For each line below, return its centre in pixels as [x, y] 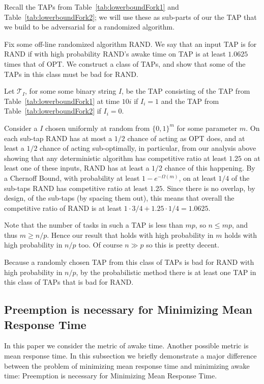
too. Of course [100, 245]
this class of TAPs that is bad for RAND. [69, 282]
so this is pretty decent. [183, 245]
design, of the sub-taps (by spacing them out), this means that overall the [119, 198]
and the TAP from [190, 101]
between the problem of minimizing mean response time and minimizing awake [127, 365]
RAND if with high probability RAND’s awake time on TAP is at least [115, 54]
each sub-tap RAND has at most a [58, 138]
